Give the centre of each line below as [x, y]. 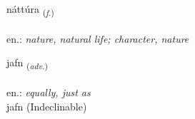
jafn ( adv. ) [27, 63]
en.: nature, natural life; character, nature [98, 38]
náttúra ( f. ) [30, 10]
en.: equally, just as [49, 92]
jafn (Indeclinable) [47, 106]
